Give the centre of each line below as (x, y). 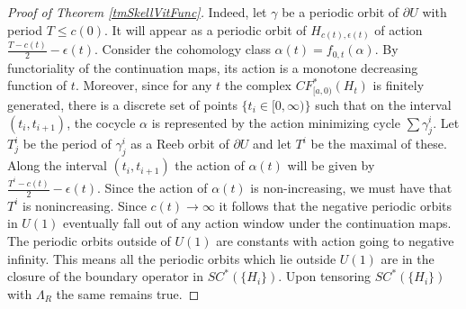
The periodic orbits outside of (89, 241)
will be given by (331, 165)
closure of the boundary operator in (106, 276)
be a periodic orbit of (341, 12)
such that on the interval (383, 104)
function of (37, 85)
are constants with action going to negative (335, 241)
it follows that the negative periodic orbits (336, 205)
